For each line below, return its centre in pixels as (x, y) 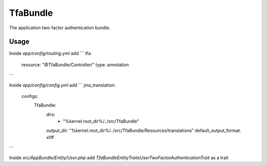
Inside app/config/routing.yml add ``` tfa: (50, 53)
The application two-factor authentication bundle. (60, 28)
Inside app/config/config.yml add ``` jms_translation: (62, 85)
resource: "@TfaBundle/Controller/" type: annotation (75, 65)
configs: (30, 96)
